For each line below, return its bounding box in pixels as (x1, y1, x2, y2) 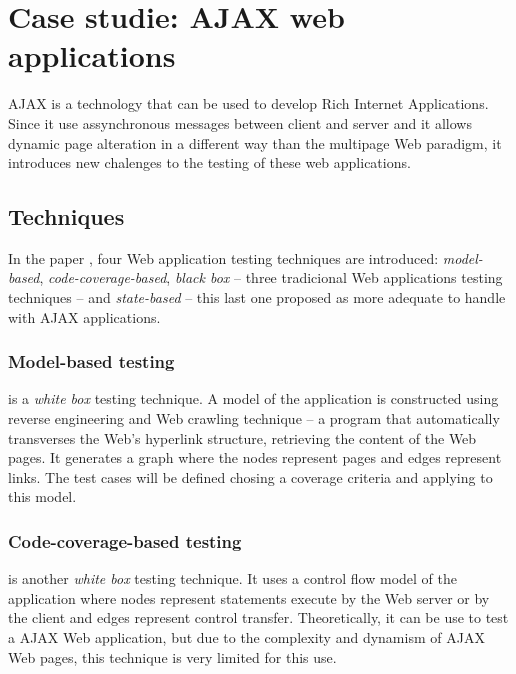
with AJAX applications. (8, 306, 161, 327)
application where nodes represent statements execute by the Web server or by (8, 587, 490, 608)
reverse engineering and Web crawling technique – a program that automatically (8, 408, 500, 429)
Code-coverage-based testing (8, 528, 242, 553)
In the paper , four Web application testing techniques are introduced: (8, 247, 439, 268)
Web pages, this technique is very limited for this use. (8, 646, 337, 667)
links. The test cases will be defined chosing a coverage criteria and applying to (8, 466, 493, 487)
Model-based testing (8, 349, 175, 374)
